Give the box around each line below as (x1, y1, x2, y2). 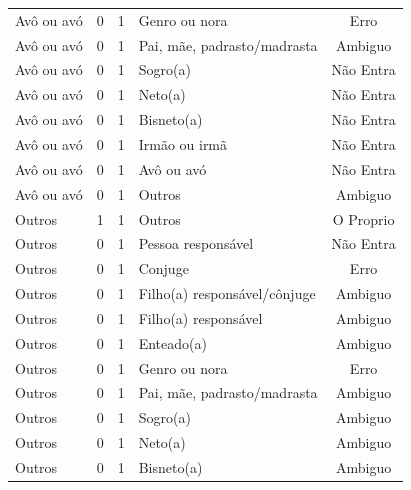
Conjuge (138, 258, 189, 279)
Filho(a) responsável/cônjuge (138, 283, 316, 304)
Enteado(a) (138, 332, 207, 353)
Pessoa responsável (138, 233, 254, 254)
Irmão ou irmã (138, 133, 228, 154)
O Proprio (332, 208, 395, 229)
